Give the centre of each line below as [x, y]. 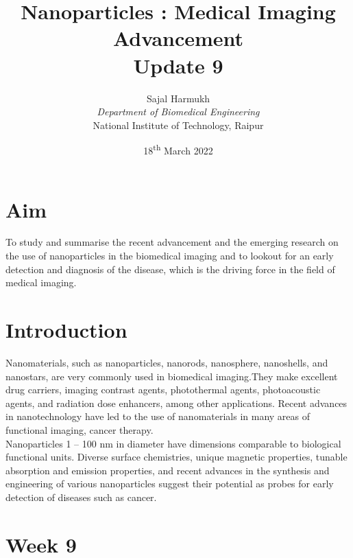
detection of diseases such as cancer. [81, 497]
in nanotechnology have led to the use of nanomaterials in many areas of [158, 416]
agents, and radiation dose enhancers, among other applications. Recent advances [176, 403]
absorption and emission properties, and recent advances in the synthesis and [168, 470]
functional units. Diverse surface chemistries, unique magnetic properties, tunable [176, 457]
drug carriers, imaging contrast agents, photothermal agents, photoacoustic [163, 390]
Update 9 [178, 65]
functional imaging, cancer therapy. [80, 429]
